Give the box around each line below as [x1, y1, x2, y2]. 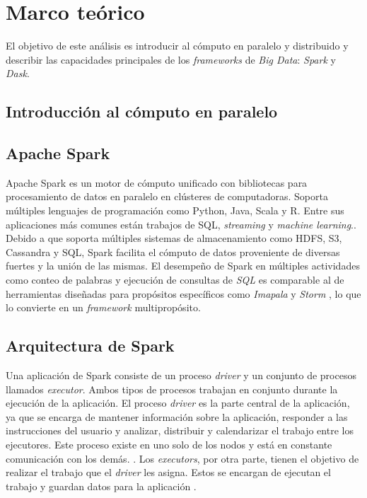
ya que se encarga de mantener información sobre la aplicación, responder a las [6, 409, 348, 424]
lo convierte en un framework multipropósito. [6, 300, 201, 315]
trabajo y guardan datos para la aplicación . [6, 478, 197, 493]
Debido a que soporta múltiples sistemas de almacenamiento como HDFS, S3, [6, 231, 342, 245]
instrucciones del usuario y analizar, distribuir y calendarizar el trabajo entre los [6, 423, 354, 438]
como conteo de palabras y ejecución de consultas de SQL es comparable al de [6, 272, 344, 287]
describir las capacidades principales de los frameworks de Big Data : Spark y [6, 52, 336, 66]
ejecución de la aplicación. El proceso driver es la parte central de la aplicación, [6, 395, 350, 410]
